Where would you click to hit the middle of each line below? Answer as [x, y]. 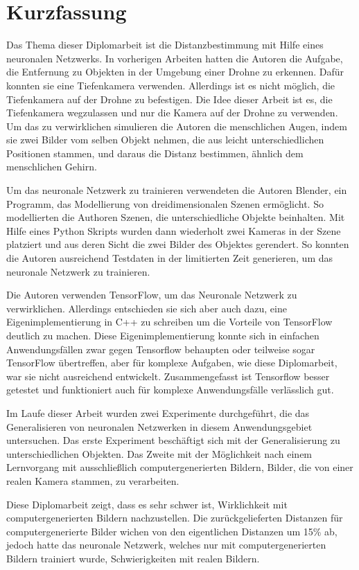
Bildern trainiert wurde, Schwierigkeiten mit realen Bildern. [133, 558]
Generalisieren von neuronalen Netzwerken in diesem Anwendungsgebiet [159, 426]
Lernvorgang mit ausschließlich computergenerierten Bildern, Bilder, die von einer [180, 467]
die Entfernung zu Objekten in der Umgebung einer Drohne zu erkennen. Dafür [175, 72]
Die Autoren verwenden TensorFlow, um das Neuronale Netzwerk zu [152, 295]
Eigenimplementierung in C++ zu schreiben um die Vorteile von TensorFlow [169, 322]
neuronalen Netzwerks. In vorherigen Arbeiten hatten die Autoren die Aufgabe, [175, 58]
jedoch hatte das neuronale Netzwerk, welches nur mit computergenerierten [166, 545]
